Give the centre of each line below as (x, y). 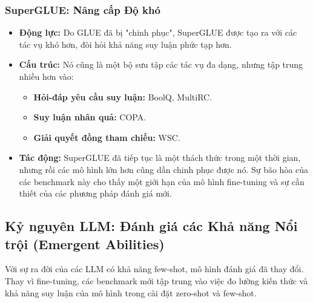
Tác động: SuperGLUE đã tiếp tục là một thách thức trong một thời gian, (160, 158)
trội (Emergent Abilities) (85, 243)
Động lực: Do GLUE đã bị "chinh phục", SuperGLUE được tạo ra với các (158, 32)
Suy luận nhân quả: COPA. (90, 117)
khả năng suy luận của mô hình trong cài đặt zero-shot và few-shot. (131, 292)
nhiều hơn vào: (46, 76)
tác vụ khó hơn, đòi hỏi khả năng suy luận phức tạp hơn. (125, 44)
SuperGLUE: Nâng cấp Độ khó (83, 9)
